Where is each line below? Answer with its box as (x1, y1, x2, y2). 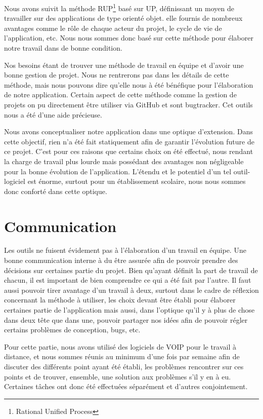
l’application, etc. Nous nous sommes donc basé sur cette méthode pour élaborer (4, 32, 253, 43)
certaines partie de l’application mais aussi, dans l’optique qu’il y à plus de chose (4, 304, 255, 315)
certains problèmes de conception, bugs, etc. (4, 324, 141, 335)
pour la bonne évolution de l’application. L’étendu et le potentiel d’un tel (4, 166, 232, 176)
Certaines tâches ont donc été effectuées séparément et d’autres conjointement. (4, 381, 248, 392)
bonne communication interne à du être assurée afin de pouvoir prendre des (4, 255, 238, 265)
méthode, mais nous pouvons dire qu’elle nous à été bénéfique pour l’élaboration (4, 79, 253, 90)
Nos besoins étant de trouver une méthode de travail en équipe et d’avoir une (4, 59, 244, 70)
